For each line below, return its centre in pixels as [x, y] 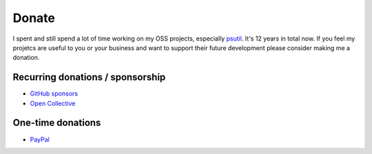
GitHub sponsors [54, 93]
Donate [34, 18]
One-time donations [57, 123]
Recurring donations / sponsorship [89, 77]
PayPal [40, 139]
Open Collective [53, 103]
